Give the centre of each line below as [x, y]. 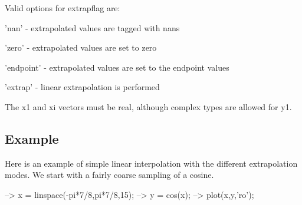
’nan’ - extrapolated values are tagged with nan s [92, 27]
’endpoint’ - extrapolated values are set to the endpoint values [117, 67]
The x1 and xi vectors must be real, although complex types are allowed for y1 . [148, 106]
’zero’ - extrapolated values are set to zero [81, 47]
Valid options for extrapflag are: [63, 8]
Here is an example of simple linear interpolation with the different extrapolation [151, 163]
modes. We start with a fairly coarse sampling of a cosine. [109, 175]
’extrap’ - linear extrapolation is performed [82, 87]
